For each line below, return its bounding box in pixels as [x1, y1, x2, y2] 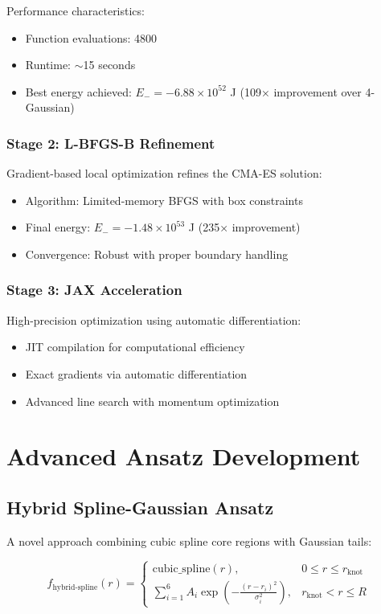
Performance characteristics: [6, 2, 145, 18]
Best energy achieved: [25, 83, 132, 100]
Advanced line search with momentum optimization [25, 392, 280, 409]
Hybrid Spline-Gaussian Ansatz [6, 494, 274, 519]
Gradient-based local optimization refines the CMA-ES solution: [6, 165, 322, 182]
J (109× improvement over [230, 83, 362, 100]
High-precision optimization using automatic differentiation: [6, 311, 301, 328]
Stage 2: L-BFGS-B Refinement [6, 133, 215, 153]
